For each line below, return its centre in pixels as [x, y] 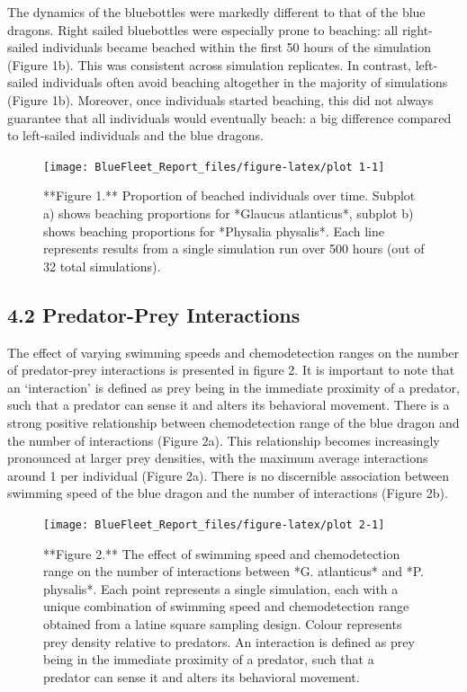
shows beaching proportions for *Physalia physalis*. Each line [214, 231]
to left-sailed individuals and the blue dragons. [135, 135]
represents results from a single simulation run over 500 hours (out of [234, 248]
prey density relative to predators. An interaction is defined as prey [229, 641]
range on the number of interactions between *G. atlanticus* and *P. [233, 571]
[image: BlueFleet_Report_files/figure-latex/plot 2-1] [214, 524]
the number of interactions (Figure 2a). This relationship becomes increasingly [224, 440]
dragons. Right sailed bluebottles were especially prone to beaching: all [203, 29]
